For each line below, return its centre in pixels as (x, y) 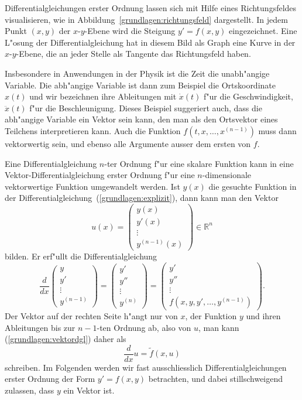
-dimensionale (227, 175)
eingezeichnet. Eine (263, 31)
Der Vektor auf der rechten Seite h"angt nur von (91, 315)
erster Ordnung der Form (50, 379)
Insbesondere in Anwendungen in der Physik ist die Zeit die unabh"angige (137, 73)
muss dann (277, 130)
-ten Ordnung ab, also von (144, 327)
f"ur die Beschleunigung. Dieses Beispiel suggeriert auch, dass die (146, 107)
